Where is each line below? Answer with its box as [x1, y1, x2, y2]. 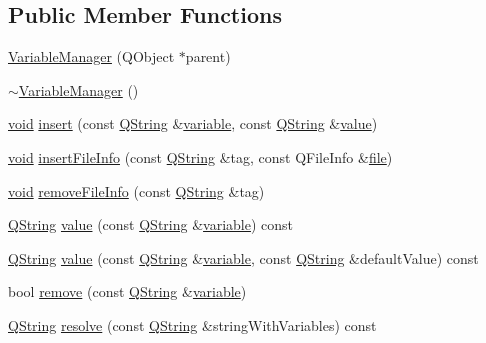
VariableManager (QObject [8, 46, 175, 67]
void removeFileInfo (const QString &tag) [8, 180, 265, 201]
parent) [185, 46, 231, 67]
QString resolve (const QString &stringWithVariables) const [8, 314, 377, 335]
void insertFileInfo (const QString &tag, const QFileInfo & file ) [8, 146, 393, 167]
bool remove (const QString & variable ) [8, 281, 247, 302]
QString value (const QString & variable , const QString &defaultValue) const [8, 247, 479, 268]
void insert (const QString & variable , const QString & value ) [8, 113, 378, 134]
